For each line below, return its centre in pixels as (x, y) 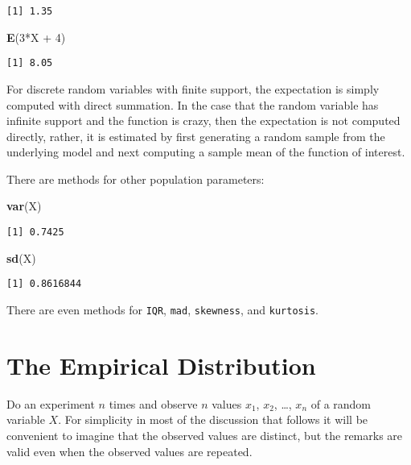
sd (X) (21, 257)
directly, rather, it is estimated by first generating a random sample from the (196, 136)
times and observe (153, 403)
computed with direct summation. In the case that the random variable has (193, 104)
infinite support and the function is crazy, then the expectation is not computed (203, 120)
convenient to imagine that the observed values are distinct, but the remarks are (205, 435)
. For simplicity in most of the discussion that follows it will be (213, 419)
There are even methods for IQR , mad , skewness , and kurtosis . (162, 309)
